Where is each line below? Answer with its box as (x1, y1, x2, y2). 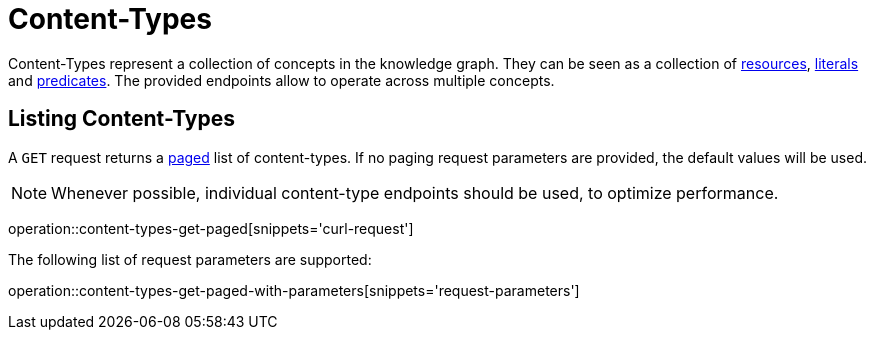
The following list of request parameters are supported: (8, 250, 372, 268)
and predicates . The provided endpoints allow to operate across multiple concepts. (8, 71, 555, 89)
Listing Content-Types (8, 106, 235, 132)
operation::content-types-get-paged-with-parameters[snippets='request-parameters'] (8, 281, 580, 299)
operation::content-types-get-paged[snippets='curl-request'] (8, 219, 414, 237)
